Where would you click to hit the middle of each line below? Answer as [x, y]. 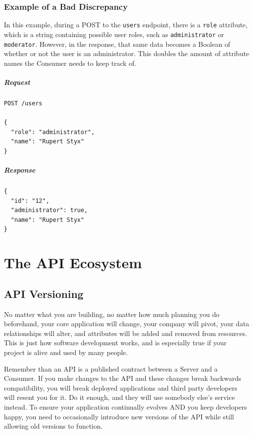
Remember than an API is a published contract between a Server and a [111, 368]
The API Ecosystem [73, 263]
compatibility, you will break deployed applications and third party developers [121, 387]
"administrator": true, [49, 210]
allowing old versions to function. [53, 426]
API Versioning [44, 293]
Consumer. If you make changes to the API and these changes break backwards [123, 378]
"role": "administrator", [53, 132]
